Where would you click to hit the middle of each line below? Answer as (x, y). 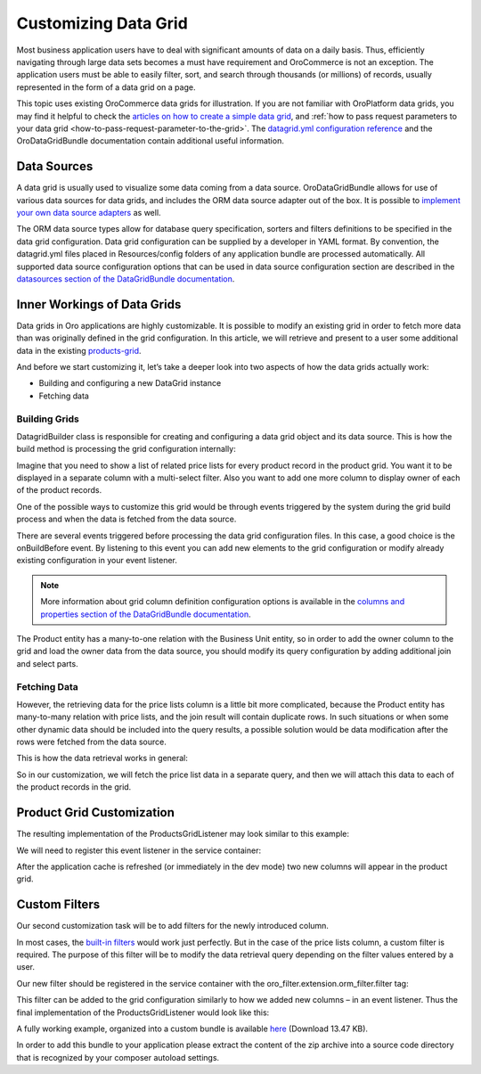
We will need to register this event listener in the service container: (139, 850)
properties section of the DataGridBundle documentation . (146, 614)
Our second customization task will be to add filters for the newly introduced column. (173, 926)
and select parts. (48, 663)
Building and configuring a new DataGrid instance (130, 383)
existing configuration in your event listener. (97, 561)
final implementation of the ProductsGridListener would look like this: (143, 1013)
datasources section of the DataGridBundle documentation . (126, 279)
